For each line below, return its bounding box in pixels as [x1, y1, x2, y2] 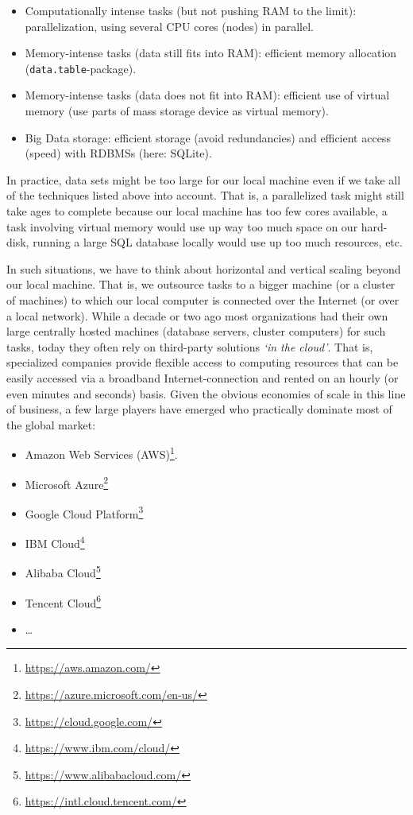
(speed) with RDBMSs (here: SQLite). [25, 145, 212, 161]
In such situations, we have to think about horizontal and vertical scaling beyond [6, 260, 401, 277]
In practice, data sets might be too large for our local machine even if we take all [6, 171, 401, 188]
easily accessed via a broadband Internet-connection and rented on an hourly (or [6, 369, 399, 386]
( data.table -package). [25, 60, 137, 76]
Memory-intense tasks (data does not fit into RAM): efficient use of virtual [25, 87, 390, 103]
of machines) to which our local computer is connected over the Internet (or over [6, 291, 399, 308]
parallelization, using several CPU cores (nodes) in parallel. [25, 17, 314, 34]
